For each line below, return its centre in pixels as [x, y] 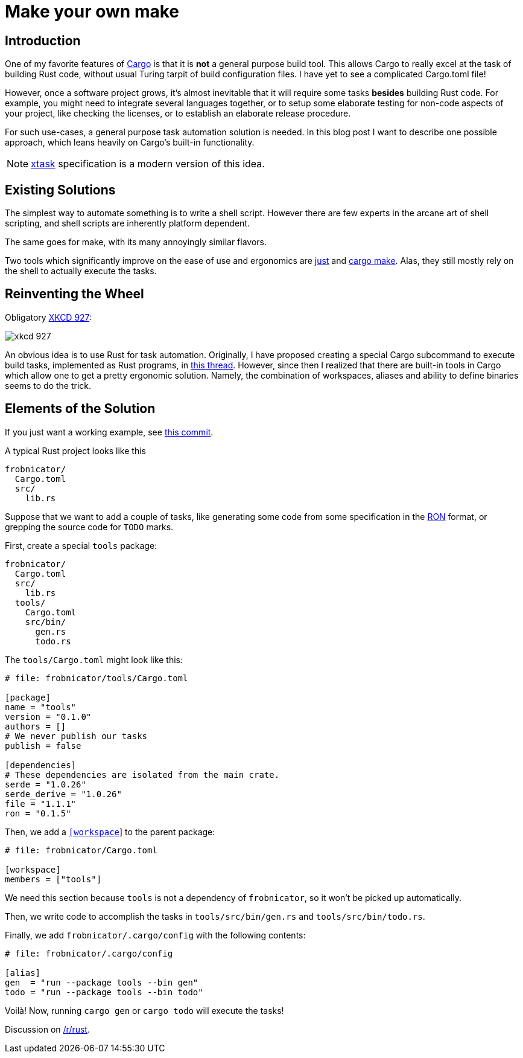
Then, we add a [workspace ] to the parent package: [110, 832]
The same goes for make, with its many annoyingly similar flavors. [136, 242]
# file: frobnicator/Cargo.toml [81, 850]
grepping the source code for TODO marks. [89, 527]
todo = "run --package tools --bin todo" [104, 992]
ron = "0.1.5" [38, 813]
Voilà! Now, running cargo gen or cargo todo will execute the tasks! [144, 1010]
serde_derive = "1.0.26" [63, 794]
